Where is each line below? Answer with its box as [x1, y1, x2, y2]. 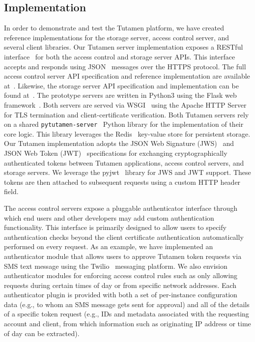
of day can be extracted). [4, 328, 80, 338]
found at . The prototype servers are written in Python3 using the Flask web [4, 90, 237, 100]
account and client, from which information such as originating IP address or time [4, 318, 251, 329]
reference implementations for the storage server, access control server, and [4, 32, 229, 42]
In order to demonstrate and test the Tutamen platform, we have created [4, 23, 224, 33]
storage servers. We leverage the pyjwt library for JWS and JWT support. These [4, 167, 251, 177]
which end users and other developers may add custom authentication [4, 212, 214, 223]
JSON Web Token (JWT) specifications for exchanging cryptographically [4, 147, 227, 158]
